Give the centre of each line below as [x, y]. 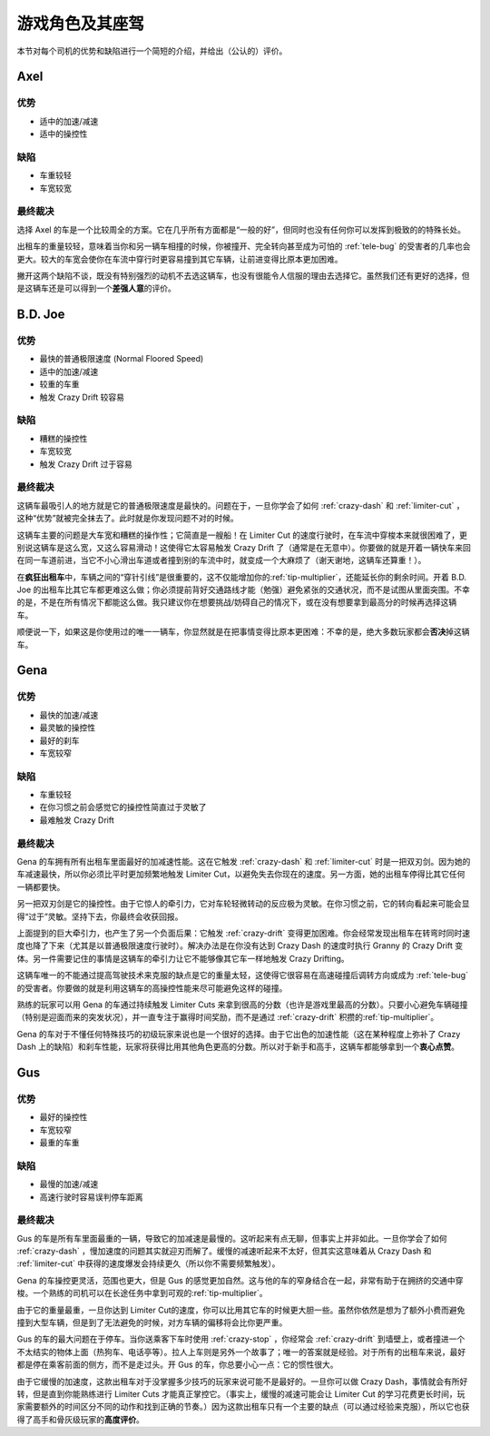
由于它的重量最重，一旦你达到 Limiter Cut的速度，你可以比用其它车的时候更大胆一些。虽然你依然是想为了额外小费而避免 [241, 1310]
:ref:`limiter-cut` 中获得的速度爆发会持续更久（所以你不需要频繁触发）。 [148, 1263]
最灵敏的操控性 [67, 728]
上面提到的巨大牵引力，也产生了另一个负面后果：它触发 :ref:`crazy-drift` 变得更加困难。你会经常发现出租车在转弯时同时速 [244, 933]
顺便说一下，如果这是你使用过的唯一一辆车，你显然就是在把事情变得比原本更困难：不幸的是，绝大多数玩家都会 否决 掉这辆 [243, 632]
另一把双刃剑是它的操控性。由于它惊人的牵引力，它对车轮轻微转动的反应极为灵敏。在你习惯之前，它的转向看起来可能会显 [243, 904]
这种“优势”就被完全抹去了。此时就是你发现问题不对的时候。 [128, 519]
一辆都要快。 [41, 886]
